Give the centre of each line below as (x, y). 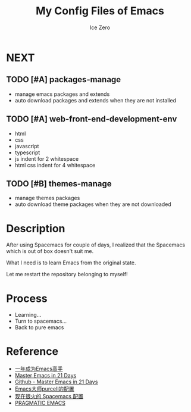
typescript (27, 152)
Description (36, 228)
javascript (27, 146)
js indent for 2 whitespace (47, 158)
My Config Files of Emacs (100, 11)
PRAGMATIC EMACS (40, 403)
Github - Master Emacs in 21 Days (56, 382)
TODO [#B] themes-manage (59, 184)
